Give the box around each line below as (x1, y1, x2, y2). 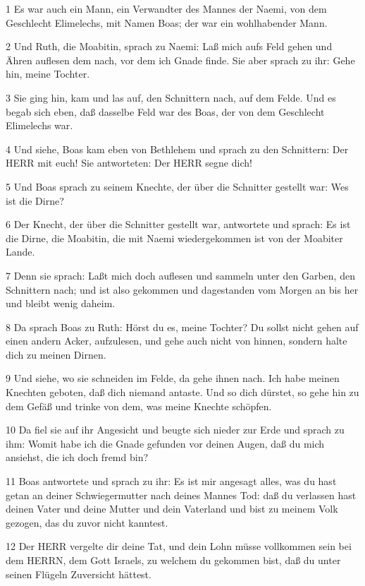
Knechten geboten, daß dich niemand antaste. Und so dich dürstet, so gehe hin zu (6, 385, 359, 400)
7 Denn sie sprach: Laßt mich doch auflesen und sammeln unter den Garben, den (6, 268, 355, 282)
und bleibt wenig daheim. (6, 296, 116, 311)
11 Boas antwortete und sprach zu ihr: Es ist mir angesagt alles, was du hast (6, 474, 337, 489)
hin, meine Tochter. (6, 66, 90, 81)
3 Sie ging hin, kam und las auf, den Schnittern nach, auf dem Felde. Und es (6, 90, 336, 104)
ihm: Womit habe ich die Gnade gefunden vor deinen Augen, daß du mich (6, 436, 325, 450)
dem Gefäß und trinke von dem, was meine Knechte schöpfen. (6, 398, 272, 413)
